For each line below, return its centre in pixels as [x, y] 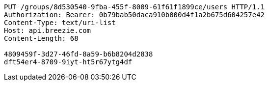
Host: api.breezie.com [48, 30]
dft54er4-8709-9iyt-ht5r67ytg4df [68, 62]
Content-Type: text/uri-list [60, 23]
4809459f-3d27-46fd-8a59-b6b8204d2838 [79, 54]
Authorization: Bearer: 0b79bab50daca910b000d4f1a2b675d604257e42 [134, 15]
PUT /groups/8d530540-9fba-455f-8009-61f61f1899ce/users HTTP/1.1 [134, 7]
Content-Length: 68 [41, 38]
